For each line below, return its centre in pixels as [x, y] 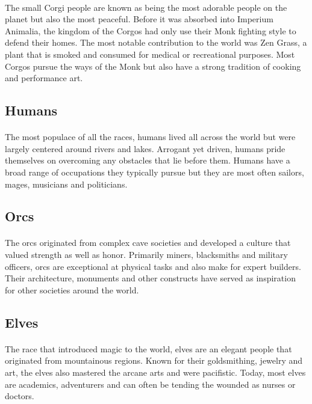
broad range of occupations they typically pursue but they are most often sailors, [154, 172]
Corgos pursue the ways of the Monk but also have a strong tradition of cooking [153, 66]
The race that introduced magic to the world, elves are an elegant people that [148, 348]
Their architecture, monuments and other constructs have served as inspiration [150, 278]
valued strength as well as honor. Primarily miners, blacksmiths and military [146, 255]
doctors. [20, 396]
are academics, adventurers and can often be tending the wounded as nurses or [150, 384]
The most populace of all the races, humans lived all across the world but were [150, 137]
